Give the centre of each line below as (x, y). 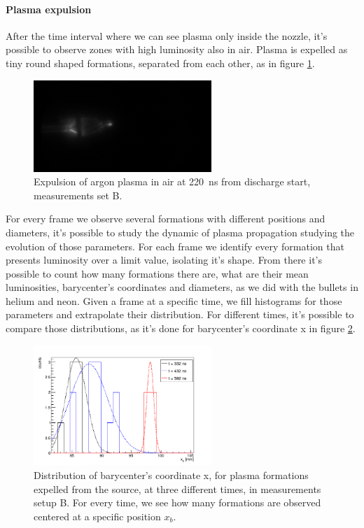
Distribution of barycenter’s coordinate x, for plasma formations (171, 475)
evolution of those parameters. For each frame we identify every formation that (175, 246)
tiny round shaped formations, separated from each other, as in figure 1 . (160, 63)
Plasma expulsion (49, 9)
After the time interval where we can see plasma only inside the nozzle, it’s (167, 35)
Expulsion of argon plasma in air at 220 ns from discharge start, (172, 181)
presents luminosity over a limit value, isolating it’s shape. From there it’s (164, 260)
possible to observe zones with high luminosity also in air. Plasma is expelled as (177, 49)
